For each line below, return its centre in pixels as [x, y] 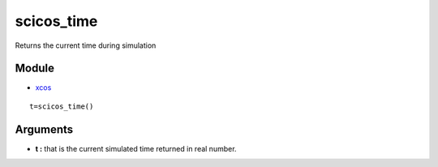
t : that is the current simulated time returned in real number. [136, 148]
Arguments [44, 129]
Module [34, 69]
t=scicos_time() [62, 106]
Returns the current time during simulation [86, 45]
